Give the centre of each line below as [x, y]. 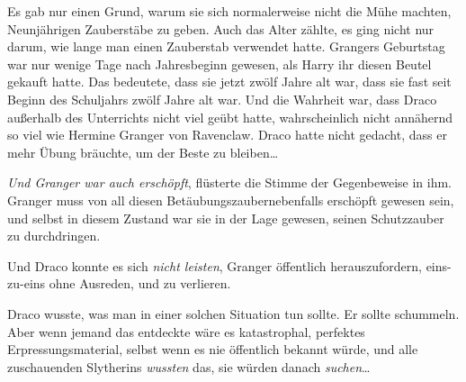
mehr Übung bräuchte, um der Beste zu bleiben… [143, 152]
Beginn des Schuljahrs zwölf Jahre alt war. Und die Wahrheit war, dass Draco [222, 99]
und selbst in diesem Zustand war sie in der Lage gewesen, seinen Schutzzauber [226, 218]
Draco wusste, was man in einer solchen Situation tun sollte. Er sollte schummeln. [233, 313]
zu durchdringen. [54, 236]
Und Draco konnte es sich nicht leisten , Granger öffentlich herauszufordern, [215, 265]
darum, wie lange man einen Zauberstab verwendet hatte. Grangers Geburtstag [226, 46]
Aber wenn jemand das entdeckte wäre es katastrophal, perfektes [186, 331]
